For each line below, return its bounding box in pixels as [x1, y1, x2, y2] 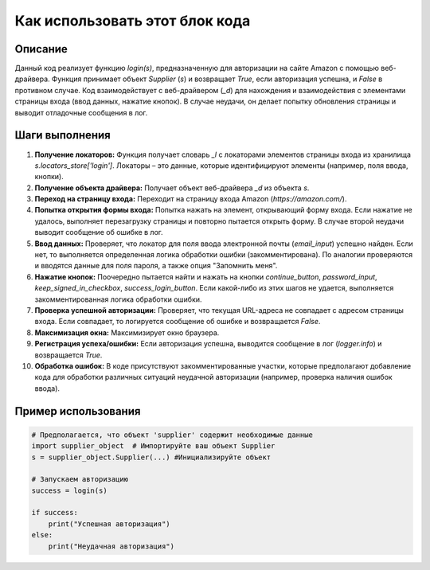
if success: [31, 508, 79, 517]
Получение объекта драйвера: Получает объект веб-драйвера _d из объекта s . [34, 183, 310, 193]
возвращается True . [34, 350, 103, 360]
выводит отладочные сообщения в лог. [14, 107, 148, 117]
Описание [14, 42, 68, 56]
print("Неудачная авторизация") [48, 541, 175, 551]
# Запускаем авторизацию [31, 474, 129, 484]
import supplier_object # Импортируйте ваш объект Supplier [31, 442, 276, 451]
